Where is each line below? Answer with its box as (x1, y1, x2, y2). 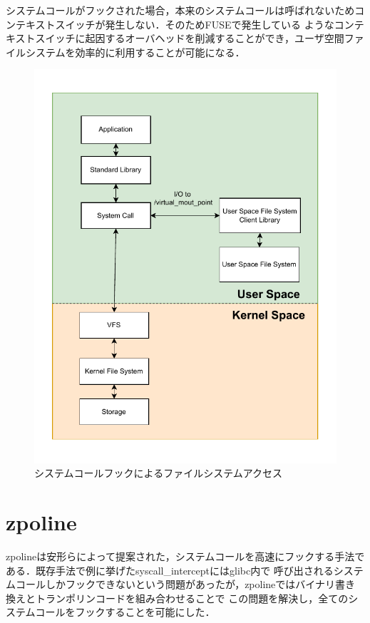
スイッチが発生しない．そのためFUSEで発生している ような (55, 16, 334, 31)
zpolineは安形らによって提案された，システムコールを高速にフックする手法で (6, 548, 365, 563)
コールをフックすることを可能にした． (35, 604, 215, 619)
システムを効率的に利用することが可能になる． (25, 44, 245, 59)
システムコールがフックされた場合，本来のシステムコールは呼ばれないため (6, 3, 355, 17)
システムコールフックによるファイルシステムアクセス (34, 465, 283, 480)
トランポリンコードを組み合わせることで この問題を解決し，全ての (35, 590, 349, 605)
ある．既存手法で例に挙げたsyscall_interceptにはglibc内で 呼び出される (6, 562, 334, 577)
